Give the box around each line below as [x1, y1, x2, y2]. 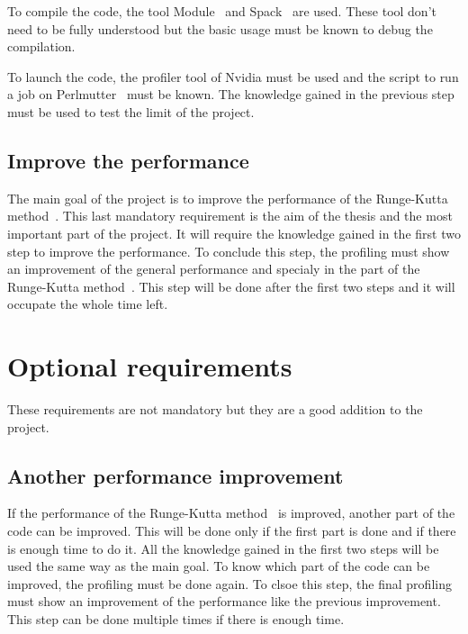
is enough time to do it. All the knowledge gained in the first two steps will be [7, 539, 439, 557]
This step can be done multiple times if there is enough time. [7, 610, 345, 628]
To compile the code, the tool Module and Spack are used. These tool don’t [7, 2, 436, 20]
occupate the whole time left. [7, 294, 168, 313]
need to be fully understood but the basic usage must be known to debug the [7, 19, 433, 38]
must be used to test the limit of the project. [7, 102, 255, 121]
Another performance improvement [7, 461, 344, 489]
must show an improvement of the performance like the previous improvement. [7, 592, 441, 611]
